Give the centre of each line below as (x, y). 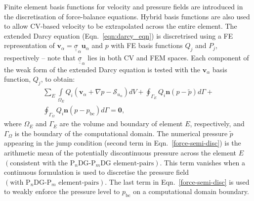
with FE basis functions (147, 45)
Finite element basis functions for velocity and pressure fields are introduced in (124, 6)
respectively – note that (40, 57)
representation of (29, 45)
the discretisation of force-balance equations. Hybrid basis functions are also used (127, 16)
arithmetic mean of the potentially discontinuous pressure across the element (120, 153)
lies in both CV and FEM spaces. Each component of (168, 57)
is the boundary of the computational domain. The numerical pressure (121, 133)
